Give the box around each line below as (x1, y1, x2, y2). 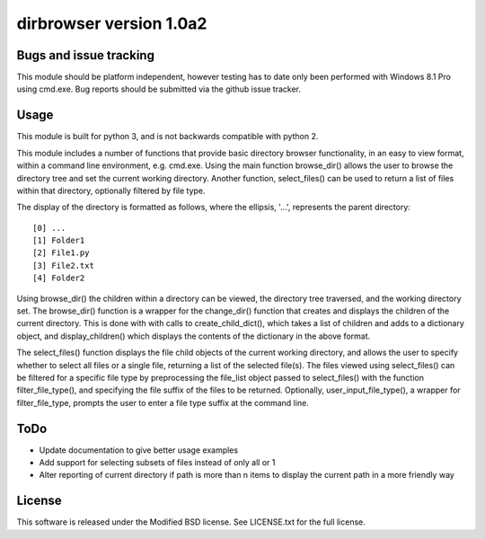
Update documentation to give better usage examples (39, 445, 238, 455)
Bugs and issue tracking (16, 48, 154, 63)
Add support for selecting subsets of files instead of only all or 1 (39, 457, 276, 468)
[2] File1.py (32, 248, 90, 258)
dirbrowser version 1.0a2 (16, 13, 207, 33)
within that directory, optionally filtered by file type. (16, 185, 206, 196)
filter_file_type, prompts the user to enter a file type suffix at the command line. (16, 397, 309, 408)
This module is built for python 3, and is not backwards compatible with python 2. (16, 131, 319, 142)
